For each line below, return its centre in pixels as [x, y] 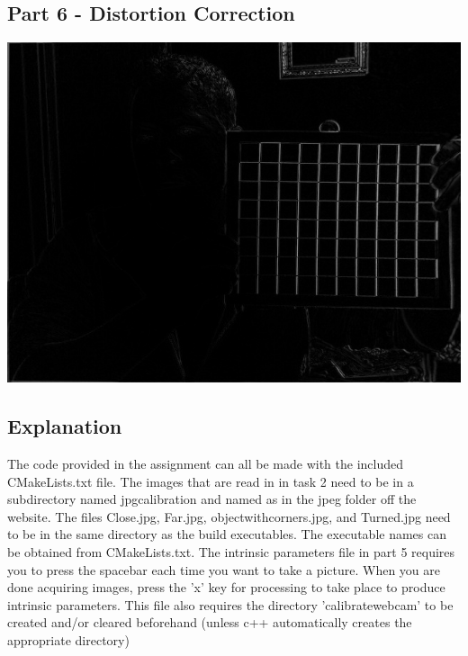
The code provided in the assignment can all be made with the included [206, 463]
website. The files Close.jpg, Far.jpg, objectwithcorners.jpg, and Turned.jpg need [229, 516]
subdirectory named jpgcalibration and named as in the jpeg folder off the [212, 499]
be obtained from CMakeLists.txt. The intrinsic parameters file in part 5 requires [231, 551]
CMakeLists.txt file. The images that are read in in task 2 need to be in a [211, 481]
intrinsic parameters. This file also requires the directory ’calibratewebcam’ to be [230, 604]
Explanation [65, 426]
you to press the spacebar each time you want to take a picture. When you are [224, 569]
